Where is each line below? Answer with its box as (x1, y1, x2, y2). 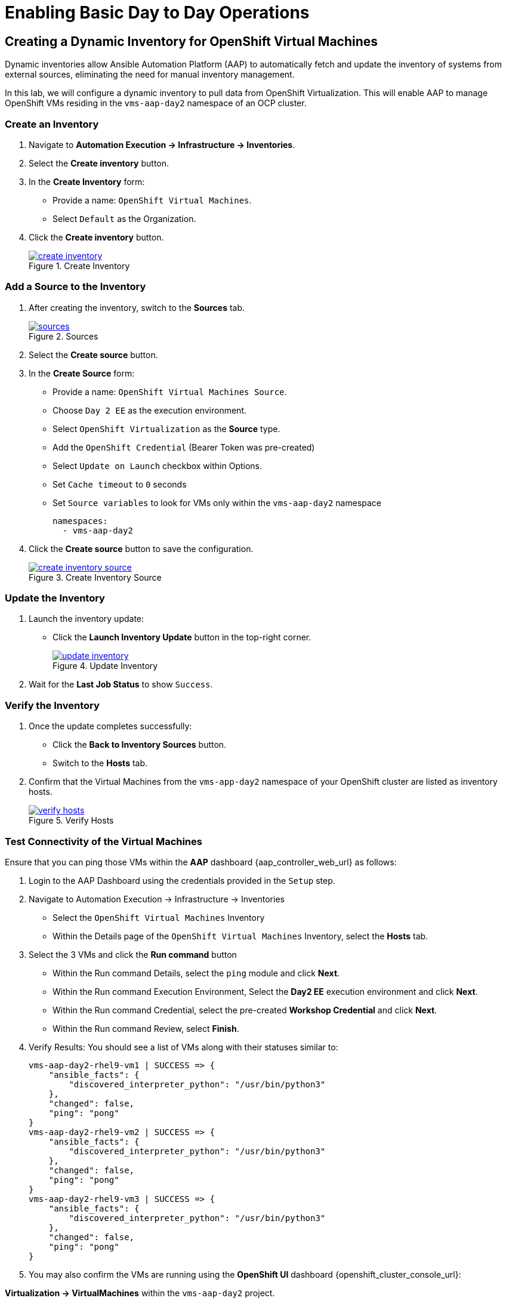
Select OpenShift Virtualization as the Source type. (53, 423, 280, 434)
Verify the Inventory (5, 699, 100, 711)
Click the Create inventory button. (29, 232, 164, 242)
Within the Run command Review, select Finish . (53, 1023, 239, 1034)
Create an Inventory (5, 118, 99, 130)
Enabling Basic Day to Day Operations (5, 2, 310, 23)
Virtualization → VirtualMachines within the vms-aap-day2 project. (5, 1287, 275, 1298)
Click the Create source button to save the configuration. (29, 543, 254, 554)
